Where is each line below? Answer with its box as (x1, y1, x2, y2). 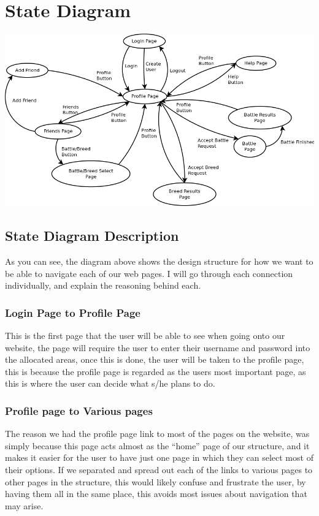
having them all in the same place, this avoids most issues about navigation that (5, 487, 307, 500)
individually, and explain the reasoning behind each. (5, 279, 201, 292)
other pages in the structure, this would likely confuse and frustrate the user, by (5, 475, 306, 488)
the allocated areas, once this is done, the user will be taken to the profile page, (5, 353, 304, 366)
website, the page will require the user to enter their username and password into (5, 341, 310, 354)
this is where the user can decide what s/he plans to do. (5, 377, 215, 390)
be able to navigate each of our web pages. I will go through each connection (5, 267, 293, 279)
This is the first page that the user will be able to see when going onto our (5, 328, 285, 341)
